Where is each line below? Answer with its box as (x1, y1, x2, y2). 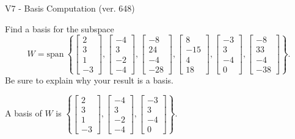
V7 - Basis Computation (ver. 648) (5, 2, 135, 14)
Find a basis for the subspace (5, 22, 114, 35)
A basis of (5, 107, 42, 119)
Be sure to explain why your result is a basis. (5, 73, 174, 86)
